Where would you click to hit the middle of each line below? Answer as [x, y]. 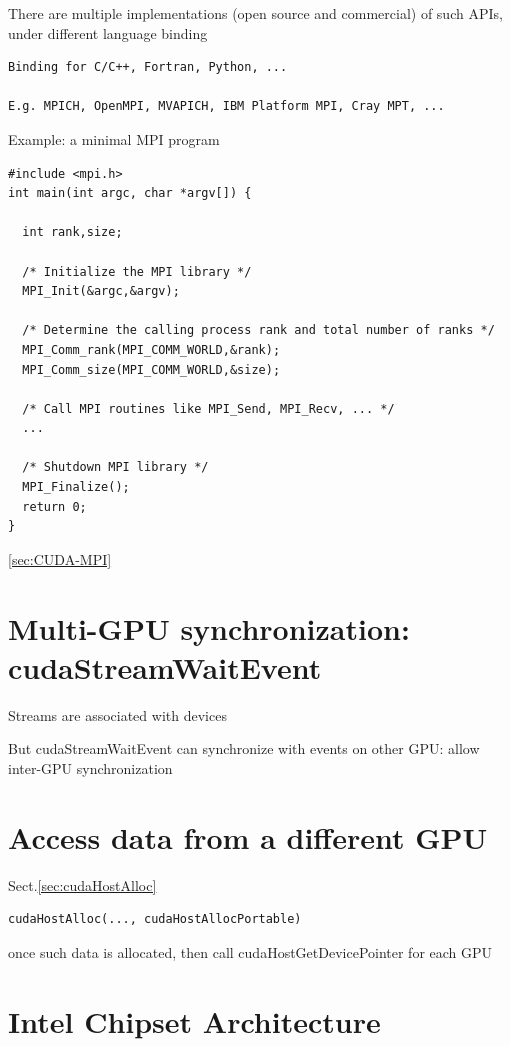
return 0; [54, 506]
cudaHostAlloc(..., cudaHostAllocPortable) [155, 919]
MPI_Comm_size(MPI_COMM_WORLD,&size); [151, 369]
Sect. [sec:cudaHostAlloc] [82, 884]
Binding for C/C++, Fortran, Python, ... [148, 67]
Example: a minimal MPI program [114, 138]
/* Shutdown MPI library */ [115, 467]
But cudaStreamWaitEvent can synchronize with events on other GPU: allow [244, 748]
